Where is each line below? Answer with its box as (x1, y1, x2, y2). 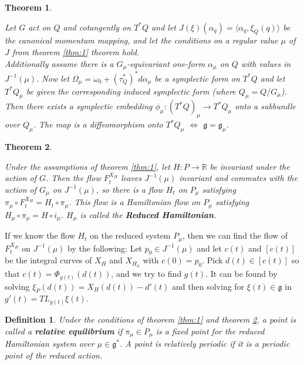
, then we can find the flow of (182, 229, 288, 242)
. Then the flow (46, 172, 101, 184)
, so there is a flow (96, 183, 163, 195)
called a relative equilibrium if (5, 324, 123, 337)
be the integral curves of (5, 254, 92, 266)
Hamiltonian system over (5, 337, 94, 350)
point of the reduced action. (5, 349, 103, 361)
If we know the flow (5, 229, 75, 242)
